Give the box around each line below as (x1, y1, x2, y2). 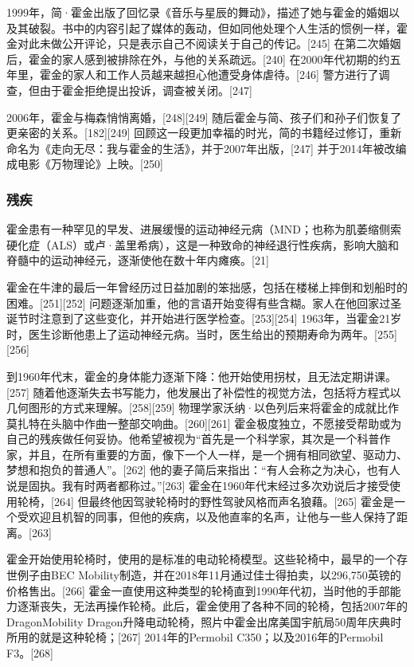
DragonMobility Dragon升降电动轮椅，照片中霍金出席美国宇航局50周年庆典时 (6, 613, 402, 630)
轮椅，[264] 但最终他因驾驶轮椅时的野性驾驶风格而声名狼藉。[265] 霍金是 (17, 492, 394, 509)
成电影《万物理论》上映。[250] (6, 155, 163, 172)
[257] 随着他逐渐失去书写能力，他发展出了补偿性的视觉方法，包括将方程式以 (6, 383, 401, 400)
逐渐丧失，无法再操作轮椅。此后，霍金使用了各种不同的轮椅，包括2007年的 (17, 598, 408, 614)
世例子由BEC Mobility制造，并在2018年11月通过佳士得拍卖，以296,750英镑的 (6, 567, 401, 583)
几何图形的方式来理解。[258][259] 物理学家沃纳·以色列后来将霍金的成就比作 (6, 399, 400, 416)
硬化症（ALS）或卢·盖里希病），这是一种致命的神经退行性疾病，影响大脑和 (6, 236, 399, 253)
